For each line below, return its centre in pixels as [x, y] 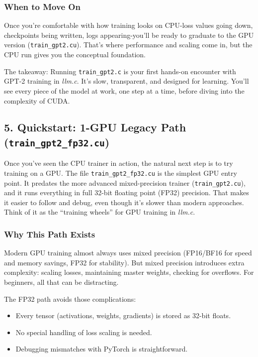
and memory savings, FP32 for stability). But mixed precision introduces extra [124, 262]
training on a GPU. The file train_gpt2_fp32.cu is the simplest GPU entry [121, 173]
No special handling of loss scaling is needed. [84, 332]
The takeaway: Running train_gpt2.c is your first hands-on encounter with [120, 71]
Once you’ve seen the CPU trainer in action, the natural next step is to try [119, 163]
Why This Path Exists [50, 234]
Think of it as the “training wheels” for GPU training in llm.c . [100, 212]
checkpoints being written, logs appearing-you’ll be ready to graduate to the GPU [129, 35]
